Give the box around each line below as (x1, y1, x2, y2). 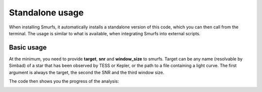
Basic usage (9, 43, 47, 52)
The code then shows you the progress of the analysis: (9, 79, 119, 84)
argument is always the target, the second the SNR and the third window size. (9, 69, 164, 75)
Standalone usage (9, 7, 84, 18)
